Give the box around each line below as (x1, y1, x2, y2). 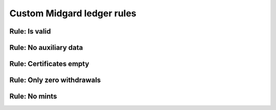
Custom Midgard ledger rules (9, 8, 136, 19)
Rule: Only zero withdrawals (9, 76, 101, 85)
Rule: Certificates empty (9, 60, 89, 68)
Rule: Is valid (9, 27, 51, 36)
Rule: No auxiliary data (9, 43, 83, 52)
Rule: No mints (9, 92, 57, 101)
